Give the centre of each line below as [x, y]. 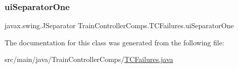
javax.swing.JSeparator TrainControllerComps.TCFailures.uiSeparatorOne [119, 25]
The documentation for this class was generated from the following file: [114, 42]
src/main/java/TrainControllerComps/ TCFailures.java [89, 59]
